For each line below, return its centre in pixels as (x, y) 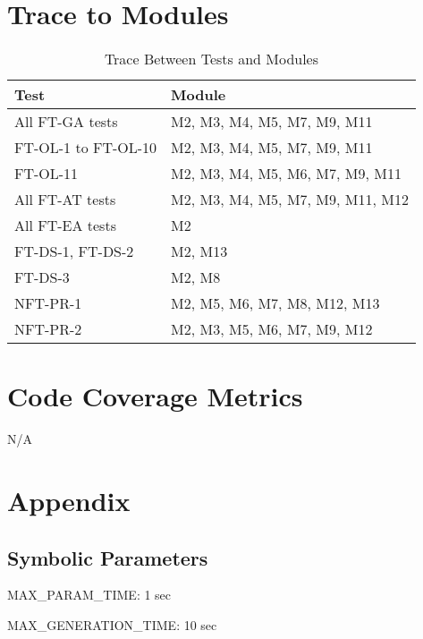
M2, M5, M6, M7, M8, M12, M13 (275, 303)
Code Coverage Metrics (155, 396)
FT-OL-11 (47, 174)
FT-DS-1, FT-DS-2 (74, 251)
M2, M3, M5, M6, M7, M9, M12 (272, 329)
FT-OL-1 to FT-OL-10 (86, 148)
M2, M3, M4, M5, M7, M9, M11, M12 (290, 200)
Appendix (69, 501)
